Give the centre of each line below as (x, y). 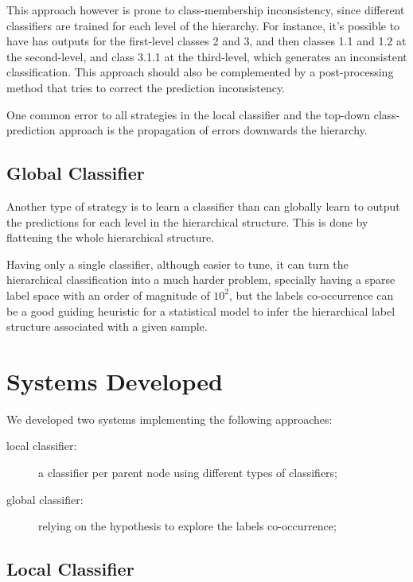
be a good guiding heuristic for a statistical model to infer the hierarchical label (201, 310)
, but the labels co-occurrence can (312, 295)
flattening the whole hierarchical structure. (111, 237)
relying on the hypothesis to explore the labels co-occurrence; (187, 526)
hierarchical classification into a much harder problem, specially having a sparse (201, 279)
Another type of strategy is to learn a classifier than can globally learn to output (203, 206)
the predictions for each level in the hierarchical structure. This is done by (187, 221)
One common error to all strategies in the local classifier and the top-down (189, 114)
